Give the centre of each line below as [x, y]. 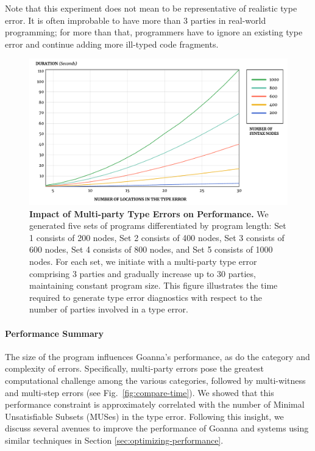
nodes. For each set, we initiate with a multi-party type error [143, 262]
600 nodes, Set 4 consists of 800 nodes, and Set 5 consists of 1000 [151, 249]
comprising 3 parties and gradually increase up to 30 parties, [143, 273]
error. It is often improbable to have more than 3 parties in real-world [136, 20]
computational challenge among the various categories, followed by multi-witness [155, 381]
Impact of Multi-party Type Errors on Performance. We [149, 213]
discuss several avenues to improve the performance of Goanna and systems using [157, 428]
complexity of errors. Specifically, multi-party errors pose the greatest [134, 368]
